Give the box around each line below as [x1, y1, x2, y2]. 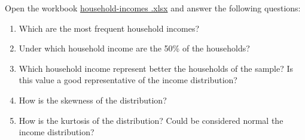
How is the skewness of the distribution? [19, 93, 167, 106]
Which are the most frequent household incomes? [19, 22, 200, 34]
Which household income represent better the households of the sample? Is [19, 62, 294, 74]
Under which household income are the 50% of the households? [19, 42, 250, 54]
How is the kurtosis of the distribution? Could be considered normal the [19, 114, 283, 126]
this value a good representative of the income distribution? [19, 74, 237, 86]
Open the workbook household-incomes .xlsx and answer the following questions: [5, 2, 301, 14]
